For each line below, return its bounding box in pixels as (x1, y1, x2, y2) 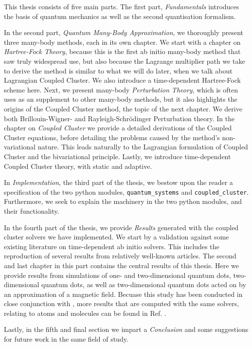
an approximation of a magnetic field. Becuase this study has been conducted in (4, 289, 243, 299)
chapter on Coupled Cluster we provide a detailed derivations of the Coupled (4, 123, 232, 133)
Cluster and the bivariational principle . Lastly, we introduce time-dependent (4, 151, 231, 161)
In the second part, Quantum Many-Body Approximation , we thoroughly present (4, 27, 243, 37)
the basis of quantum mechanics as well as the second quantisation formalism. (4, 11, 236, 21)
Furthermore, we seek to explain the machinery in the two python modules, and (4, 196, 242, 206)
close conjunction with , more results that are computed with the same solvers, (4, 298, 239, 309)
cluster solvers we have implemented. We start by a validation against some (4, 232, 229, 242)
